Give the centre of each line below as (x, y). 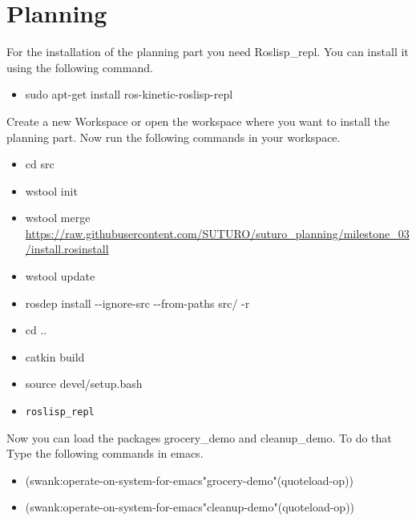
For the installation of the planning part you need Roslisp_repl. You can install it (208, 52)
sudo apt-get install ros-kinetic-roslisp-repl (129, 94)
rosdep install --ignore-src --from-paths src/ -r (137, 303)
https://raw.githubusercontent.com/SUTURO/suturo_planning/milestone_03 (217, 233)
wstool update (60, 276)
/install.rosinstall (67, 249)
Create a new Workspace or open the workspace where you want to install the (198, 121)
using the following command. (80, 67)
